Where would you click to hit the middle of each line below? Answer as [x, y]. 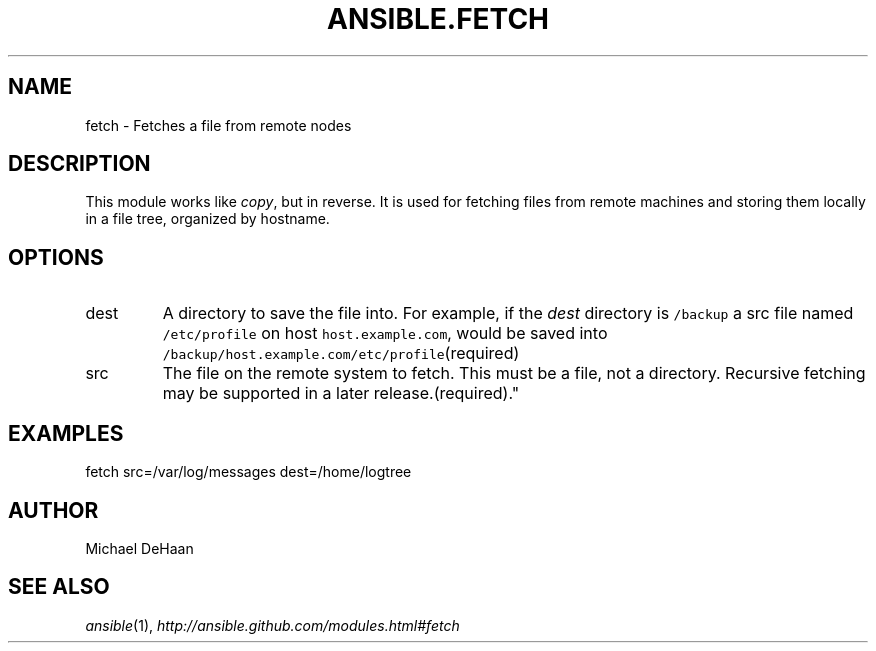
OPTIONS [56, 257]
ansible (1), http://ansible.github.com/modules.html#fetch [272, 625]
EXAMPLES [66, 433]
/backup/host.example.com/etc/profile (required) [341, 353]
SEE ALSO [59, 587]
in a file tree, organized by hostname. [207, 219]
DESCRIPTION [79, 164]
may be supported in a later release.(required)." [341, 393]
